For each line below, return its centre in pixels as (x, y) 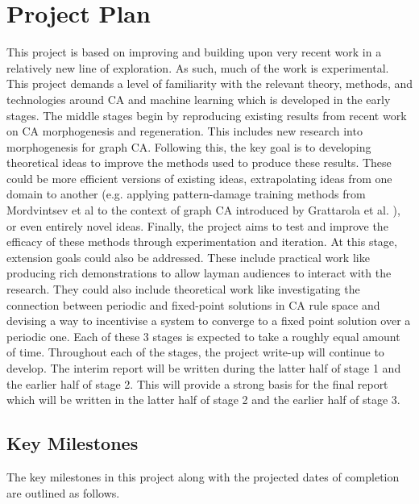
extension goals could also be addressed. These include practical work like (188, 257)
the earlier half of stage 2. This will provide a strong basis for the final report (197, 383)
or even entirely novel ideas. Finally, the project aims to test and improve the (197, 225)
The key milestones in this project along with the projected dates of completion (203, 476)
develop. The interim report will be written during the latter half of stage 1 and (204, 368)
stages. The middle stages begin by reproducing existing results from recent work (207, 115)
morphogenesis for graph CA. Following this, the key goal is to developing (189, 146)
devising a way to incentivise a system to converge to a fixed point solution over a (209, 321)
